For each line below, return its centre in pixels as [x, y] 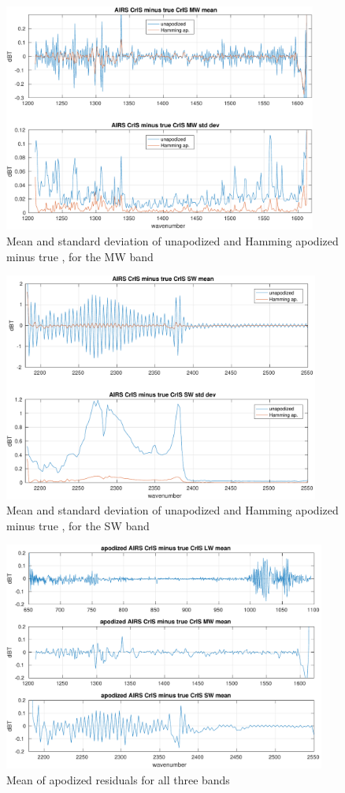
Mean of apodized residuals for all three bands [118, 779]
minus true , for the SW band [78, 525]
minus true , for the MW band [80, 256]
